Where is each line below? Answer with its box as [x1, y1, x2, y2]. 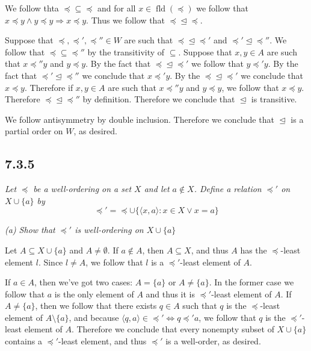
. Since [38, 255, 63, 268]
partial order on [5, 125, 63, 137]
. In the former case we [209, 276, 294, 288]
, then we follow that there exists [35, 299, 157, 312]
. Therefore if [24, 81, 73, 93]
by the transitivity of [87, 45, 165, 58]
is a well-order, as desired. [165, 335, 261, 347]
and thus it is [146, 287, 196, 300]
